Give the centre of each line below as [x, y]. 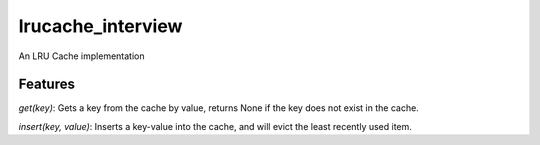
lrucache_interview [100, 26]
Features [46, 84]
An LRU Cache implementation [81, 56]
